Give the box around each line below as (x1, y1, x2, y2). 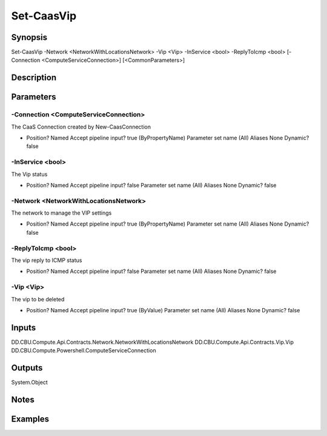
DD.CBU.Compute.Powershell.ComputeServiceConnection (11, 347, 157, 354)
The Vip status (11, 170, 48, 178)
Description (11, 73, 57, 83)
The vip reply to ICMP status (11, 257, 82, 264)
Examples (11, 414, 50, 424)
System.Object (11, 379, 48, 386)
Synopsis (11, 32, 48, 42)
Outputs (11, 363, 43, 373)
